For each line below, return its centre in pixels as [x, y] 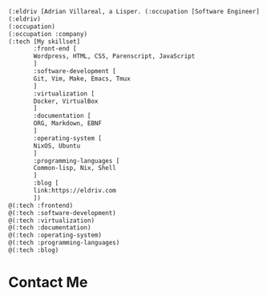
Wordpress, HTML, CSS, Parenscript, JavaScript [114, 56]
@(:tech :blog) [34, 250]
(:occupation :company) [48, 34]
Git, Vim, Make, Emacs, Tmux [82, 79]
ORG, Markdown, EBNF [68, 124]
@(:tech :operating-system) [55, 235]
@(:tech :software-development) [62, 213]
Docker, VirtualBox [66, 101]
